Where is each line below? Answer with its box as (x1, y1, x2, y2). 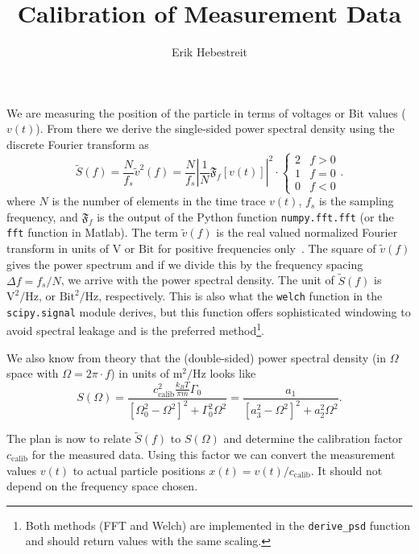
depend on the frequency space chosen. (6, 478, 198, 494)
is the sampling (318, 192, 394, 209)
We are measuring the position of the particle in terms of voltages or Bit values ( (6, 104, 406, 121)
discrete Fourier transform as (6, 135, 149, 152)
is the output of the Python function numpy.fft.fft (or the (97, 208, 394, 225)
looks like (209, 365, 256, 382)
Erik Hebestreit (171, 43, 248, 60)
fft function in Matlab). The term (6, 224, 178, 241)
